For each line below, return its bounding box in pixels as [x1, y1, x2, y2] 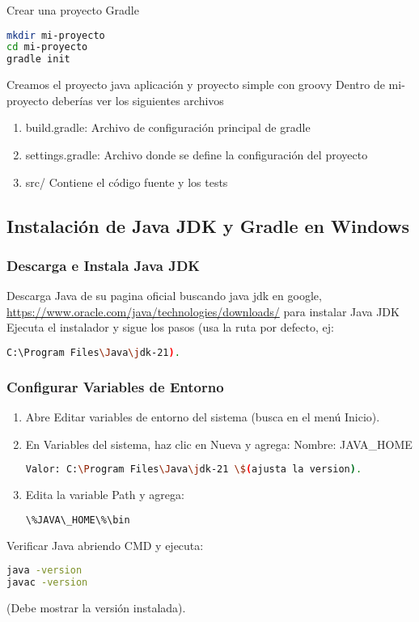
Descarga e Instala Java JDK [6, 255, 201, 275]
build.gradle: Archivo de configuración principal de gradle [25, 119, 311, 136]
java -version [6, 565, 83, 577]
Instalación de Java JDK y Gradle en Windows [6, 213, 409, 238]
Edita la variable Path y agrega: [25, 486, 184, 503]
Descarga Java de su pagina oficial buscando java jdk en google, [6, 287, 322, 304]
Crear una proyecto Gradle [6, 2, 139, 18]
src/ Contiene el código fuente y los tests [25, 173, 228, 190]
